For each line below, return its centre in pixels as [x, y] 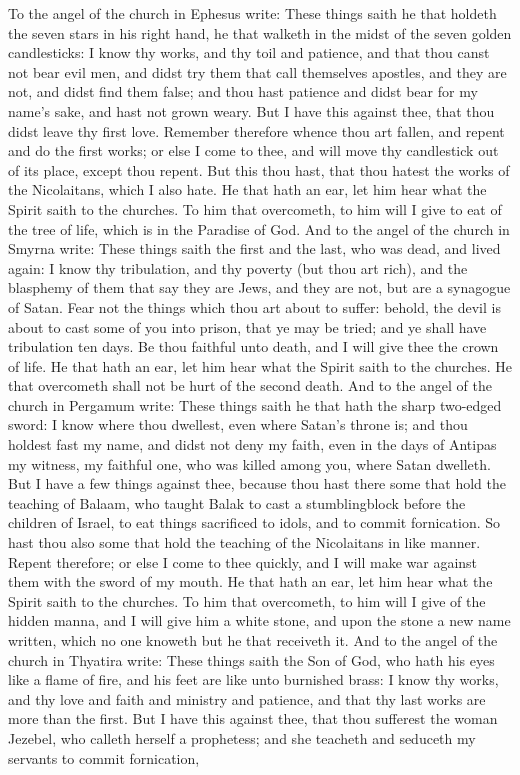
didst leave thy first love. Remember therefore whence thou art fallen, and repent [256, 130]
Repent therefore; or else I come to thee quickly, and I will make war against [243, 561]
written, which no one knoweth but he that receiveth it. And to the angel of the [253, 640]
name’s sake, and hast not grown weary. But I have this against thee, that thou [251, 110]
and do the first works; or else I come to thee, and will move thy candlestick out [253, 150]
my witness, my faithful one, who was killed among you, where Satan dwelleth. [249, 463]
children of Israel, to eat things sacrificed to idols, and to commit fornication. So [254, 522]
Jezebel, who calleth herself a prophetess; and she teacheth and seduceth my [242, 737]
